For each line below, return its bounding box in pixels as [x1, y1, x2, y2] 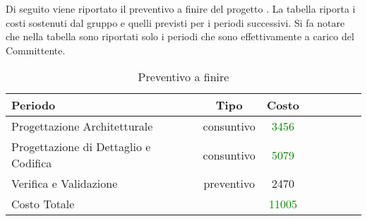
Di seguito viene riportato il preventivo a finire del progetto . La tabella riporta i [6, 1, 356, 16]
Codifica [11, 155, 52, 172]
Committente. [6, 42, 66, 57]
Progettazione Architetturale [11, 118, 153, 135]
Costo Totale [11, 196, 75, 213]
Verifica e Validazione [11, 175, 118, 192]
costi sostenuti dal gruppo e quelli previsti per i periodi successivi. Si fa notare [6, 15, 345, 30]
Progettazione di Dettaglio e [11, 138, 151, 155]
